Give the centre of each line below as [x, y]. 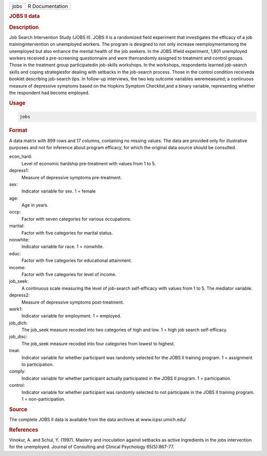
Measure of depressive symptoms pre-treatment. [72, 177]
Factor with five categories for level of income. [69, 274]
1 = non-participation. [43, 399]
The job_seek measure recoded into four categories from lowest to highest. [98, 344]
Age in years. [35, 205]
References [24, 430]
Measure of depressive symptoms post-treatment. [73, 302]
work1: [16, 309]
